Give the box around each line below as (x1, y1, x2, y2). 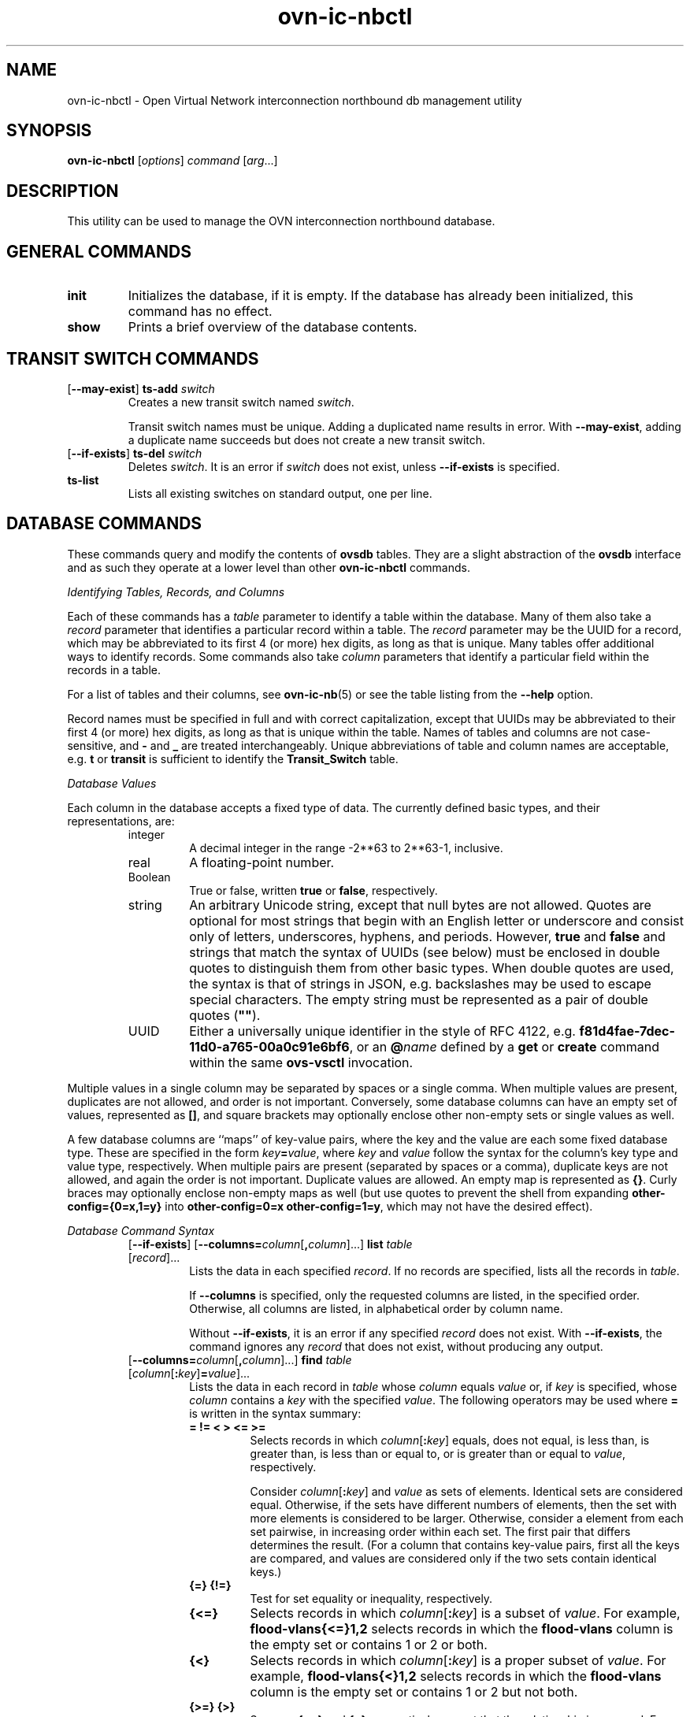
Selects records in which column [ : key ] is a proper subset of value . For (250, 1652, 666, 1668)
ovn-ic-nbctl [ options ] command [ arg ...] (67, 154, 278, 168)
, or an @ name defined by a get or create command (349, 1038, 659, 1055)
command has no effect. (128, 303, 273, 320)
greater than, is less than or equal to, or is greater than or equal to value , (250, 1446, 626, 1460)
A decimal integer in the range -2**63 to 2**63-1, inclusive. (189, 840, 503, 855)
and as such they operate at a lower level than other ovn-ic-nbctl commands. (67, 560, 470, 574)
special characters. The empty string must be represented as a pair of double (189, 991, 648, 1007)
